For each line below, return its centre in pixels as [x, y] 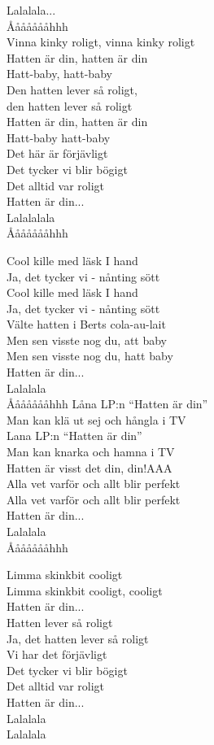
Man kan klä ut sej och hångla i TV [96, 419]
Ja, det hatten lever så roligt [78, 638]
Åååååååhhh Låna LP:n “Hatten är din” [107, 404]
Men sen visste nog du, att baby [87, 340]
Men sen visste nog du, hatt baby [90, 356]
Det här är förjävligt [57, 153]
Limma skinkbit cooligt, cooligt [85, 590]
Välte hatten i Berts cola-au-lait [86, 324]
